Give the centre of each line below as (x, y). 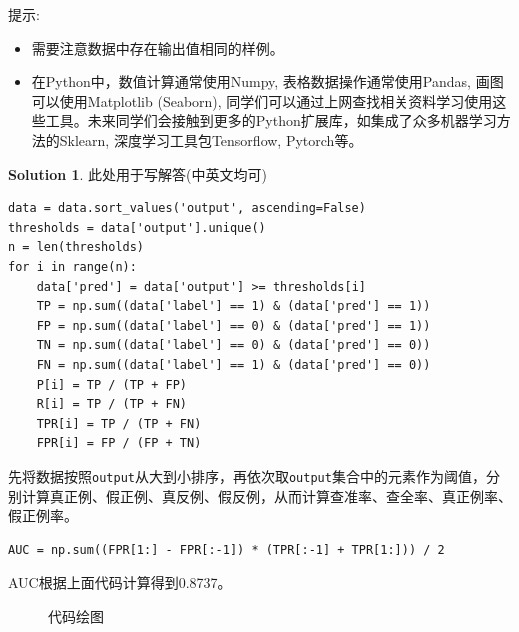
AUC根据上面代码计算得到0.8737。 (120, 582)
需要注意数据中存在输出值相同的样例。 (157, 47)
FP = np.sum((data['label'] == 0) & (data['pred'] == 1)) (233, 325)
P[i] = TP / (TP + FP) (111, 384)
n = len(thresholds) (76, 247)
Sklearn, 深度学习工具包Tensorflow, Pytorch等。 (211, 139)
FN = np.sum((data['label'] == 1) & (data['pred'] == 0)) (233, 364)
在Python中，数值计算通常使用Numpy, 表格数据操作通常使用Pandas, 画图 (267, 81)
